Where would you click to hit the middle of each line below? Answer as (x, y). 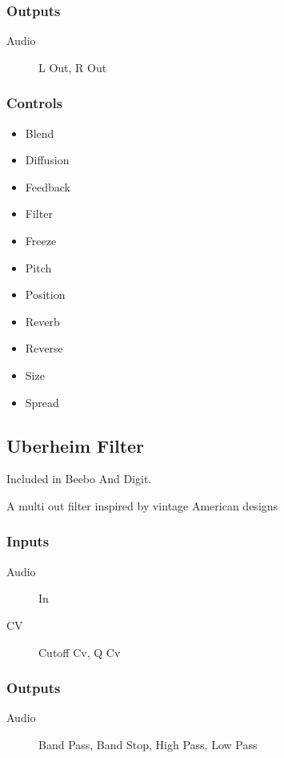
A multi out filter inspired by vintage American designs (142, 505)
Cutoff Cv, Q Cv (80, 652)
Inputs (28, 541)
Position (45, 294)
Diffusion (47, 160)
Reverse (44, 348)
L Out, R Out (73, 67)
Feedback (48, 186)
